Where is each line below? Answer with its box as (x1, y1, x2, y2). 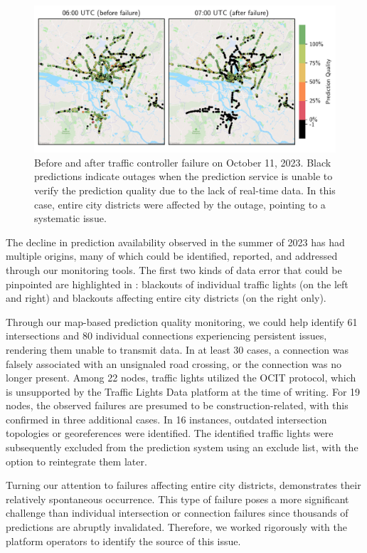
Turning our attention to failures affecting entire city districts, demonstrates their (6, 478, 361, 493)
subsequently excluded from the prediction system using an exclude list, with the (6, 440, 358, 455)
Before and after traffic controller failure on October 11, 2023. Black (34, 154, 331, 169)
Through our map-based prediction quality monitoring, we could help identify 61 (6, 314, 358, 329)
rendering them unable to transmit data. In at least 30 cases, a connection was (6, 342, 349, 357)
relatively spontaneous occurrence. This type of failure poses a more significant (6, 491, 349, 506)
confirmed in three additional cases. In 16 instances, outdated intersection (6, 411, 327, 426)
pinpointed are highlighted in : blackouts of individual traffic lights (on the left (6, 276, 349, 291)
